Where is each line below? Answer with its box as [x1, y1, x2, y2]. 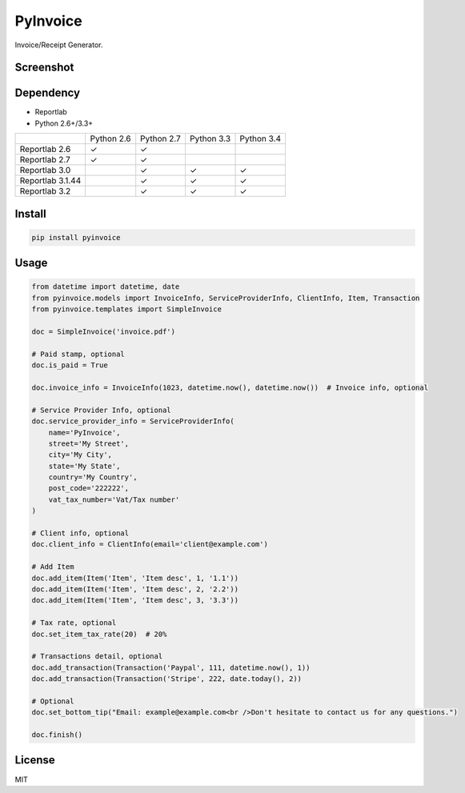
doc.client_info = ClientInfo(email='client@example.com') [31, 540, 268, 549]
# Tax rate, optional [31, 619, 117, 627]
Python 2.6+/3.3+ [34, 118, 94, 128]
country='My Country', [48, 473, 138, 482]
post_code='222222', [48, 484, 130, 493]
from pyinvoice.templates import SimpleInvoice [31, 305, 222, 314]
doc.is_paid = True [31, 361, 108, 370]
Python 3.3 [189, 133, 231, 144]
